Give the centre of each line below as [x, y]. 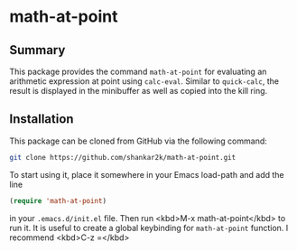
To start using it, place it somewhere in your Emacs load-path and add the [147, 174]
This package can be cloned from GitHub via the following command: [139, 141]
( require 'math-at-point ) [58, 200]
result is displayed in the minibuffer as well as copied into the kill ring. [139, 91]
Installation [42, 119]
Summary [37, 50]
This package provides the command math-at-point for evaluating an [138, 71]
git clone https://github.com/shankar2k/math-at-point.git [123, 157]
